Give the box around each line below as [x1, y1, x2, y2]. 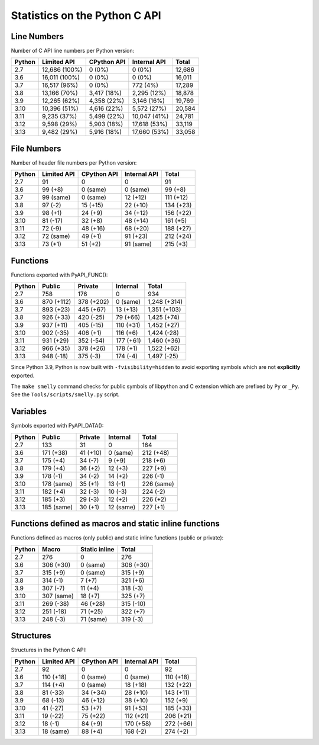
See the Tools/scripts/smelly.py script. [11, 391, 120, 398]
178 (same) [42, 480, 73, 488]
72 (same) [42, 232, 70, 240]
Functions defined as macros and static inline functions [11, 519, 220, 529]
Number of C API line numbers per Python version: [11, 47, 135, 54]
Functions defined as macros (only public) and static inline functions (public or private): [11, 534, 224, 541]
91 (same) [124, 240, 152, 248]
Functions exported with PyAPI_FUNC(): [11, 271, 108, 278]
